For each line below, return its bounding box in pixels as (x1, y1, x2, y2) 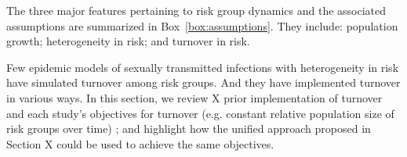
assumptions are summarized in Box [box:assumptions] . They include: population (6, 17, 398, 34)
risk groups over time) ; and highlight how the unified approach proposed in (6, 120, 371, 137)
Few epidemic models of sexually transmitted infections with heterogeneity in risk (6, 59, 399, 75)
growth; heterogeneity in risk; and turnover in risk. (6, 33, 250, 49)
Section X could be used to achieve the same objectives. (6, 135, 274, 152)
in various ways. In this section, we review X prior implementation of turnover (6, 89, 383, 105)
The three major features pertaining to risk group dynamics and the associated (6, 2, 387, 18)
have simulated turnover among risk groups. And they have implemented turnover (6, 74, 401, 91)
